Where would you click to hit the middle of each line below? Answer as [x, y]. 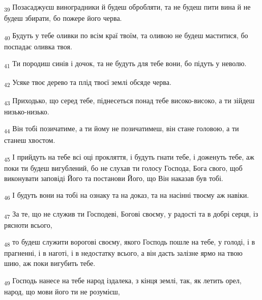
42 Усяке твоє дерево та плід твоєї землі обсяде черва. [88, 82]
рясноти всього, [28, 224]
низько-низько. [27, 111]
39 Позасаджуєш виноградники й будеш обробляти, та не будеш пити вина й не [127, 7]
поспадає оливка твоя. [38, 46]
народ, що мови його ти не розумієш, [62, 291]
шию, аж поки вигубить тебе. [50, 263]
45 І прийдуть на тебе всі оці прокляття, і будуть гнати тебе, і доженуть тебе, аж [129, 157]
